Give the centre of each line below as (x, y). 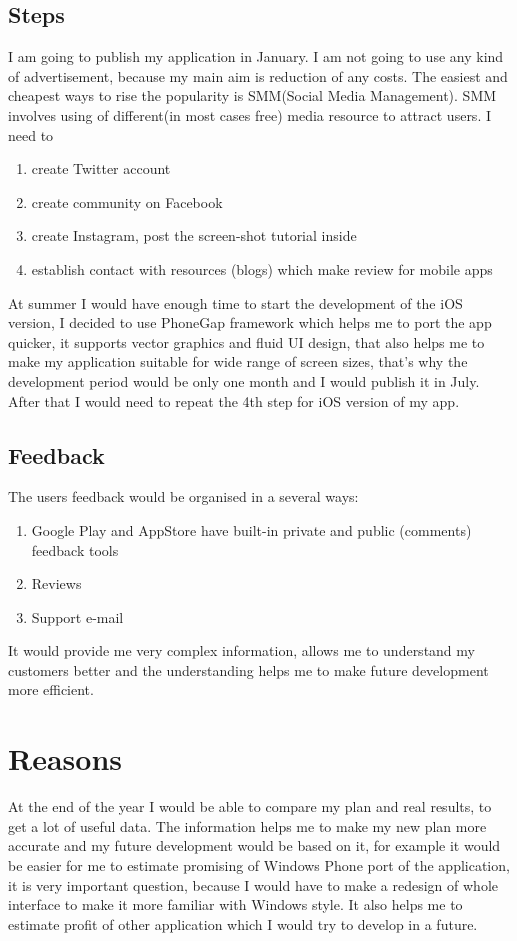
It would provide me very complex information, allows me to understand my (241, 650)
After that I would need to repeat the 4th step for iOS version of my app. (234, 400)
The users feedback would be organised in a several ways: (183, 496)
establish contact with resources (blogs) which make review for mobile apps (262, 268)
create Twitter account (101, 168)
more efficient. (51, 689)
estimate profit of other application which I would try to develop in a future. (243, 923)
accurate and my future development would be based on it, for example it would (254, 845)
